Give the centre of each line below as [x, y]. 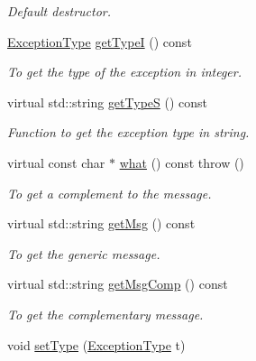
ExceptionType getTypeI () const [100, 41]
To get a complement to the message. [110, 193]
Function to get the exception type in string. [128, 132]
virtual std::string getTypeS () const [108, 102]
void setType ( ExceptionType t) [96, 344]
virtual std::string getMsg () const [101, 223]
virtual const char [56, 162]
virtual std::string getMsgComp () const [118, 284]
